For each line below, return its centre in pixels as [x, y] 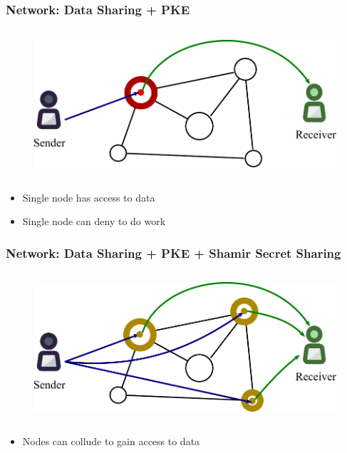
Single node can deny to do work [94, 221]
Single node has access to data [89, 197]
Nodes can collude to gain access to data [111, 441]
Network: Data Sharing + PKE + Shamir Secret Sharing [173, 252]
